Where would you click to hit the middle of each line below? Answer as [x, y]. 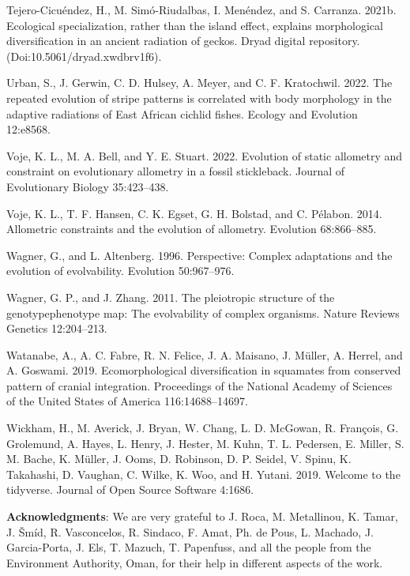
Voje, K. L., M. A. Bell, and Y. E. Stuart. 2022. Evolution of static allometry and [205, 155]
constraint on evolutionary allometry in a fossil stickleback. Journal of [176, 171]
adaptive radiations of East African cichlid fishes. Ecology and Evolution [182, 113]
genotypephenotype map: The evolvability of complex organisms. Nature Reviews [203, 312]
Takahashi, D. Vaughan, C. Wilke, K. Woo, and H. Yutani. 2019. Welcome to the [203, 474]
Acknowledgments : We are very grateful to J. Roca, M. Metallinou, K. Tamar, [202, 516]
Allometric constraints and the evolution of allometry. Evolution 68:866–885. [192, 229]
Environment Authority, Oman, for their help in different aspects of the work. [195, 562]
